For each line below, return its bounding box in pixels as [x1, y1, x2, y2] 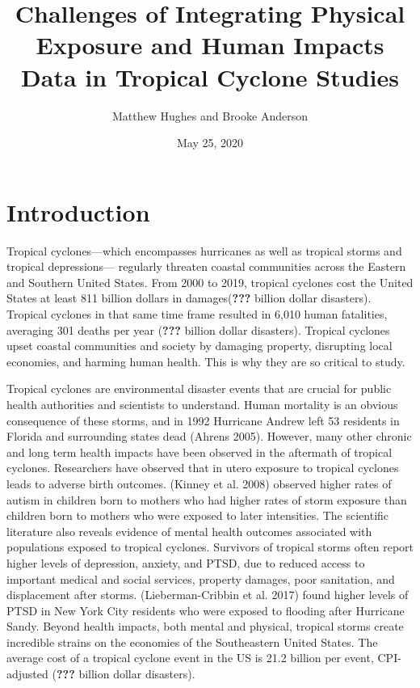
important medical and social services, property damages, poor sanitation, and [6, 570, 395, 587]
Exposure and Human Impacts [36, 28, 384, 61]
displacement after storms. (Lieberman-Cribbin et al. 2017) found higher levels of [6, 586, 409, 603]
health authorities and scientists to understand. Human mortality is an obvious [6, 395, 398, 412]
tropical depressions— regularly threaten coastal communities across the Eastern [6, 258, 406, 275]
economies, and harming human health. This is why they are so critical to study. [6, 352, 405, 369]
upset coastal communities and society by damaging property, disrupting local [6, 337, 393, 354]
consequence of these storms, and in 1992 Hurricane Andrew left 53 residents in [6, 412, 400, 428]
